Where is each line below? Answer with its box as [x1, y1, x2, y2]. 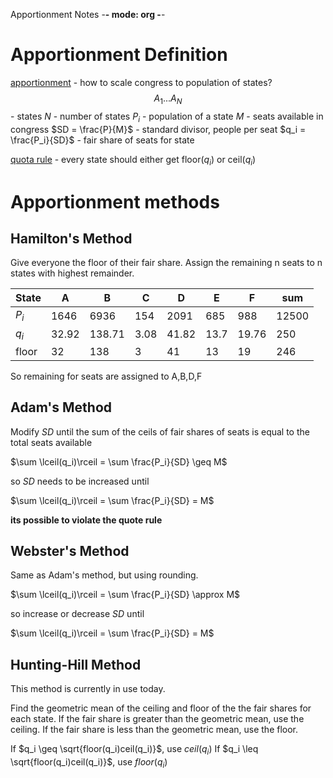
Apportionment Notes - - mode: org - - [10, 9, 166, 20]
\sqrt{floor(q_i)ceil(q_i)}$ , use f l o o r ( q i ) [10, 755, 168, 770]
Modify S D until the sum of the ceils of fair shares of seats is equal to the [10, 425, 310, 438]
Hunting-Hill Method [10, 656, 142, 673]
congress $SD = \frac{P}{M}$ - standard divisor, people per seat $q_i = [10, 123, 307, 135]
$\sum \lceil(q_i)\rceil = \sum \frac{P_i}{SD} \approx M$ [10, 589, 241, 601]
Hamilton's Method [10, 230, 133, 247]
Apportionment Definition [10, 44, 228, 66]
